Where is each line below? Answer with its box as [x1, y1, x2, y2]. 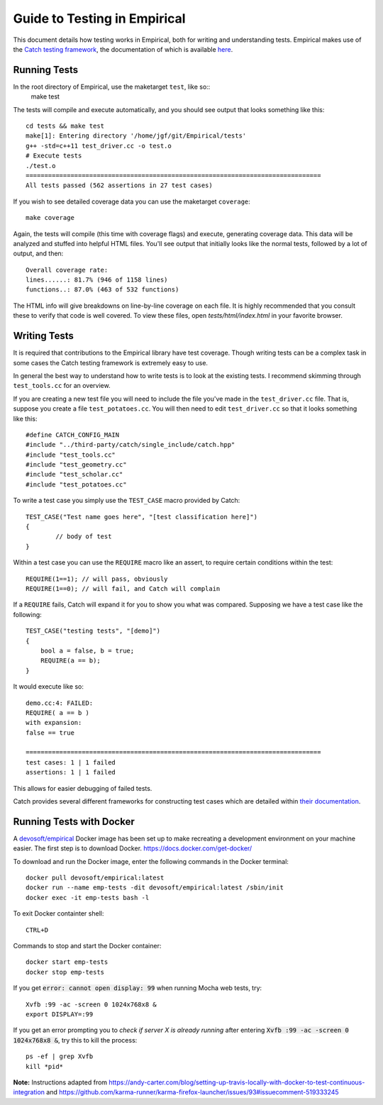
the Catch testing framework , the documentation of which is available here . [13, 45, 233, 53]
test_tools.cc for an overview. [13, 382, 111, 390]
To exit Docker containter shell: [13, 909, 104, 918]
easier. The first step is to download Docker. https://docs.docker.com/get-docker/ [13, 844, 252, 853]
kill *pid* [26, 1062, 64, 1070]
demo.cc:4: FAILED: [26, 699, 94, 707]
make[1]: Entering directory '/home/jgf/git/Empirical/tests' [26, 132, 247, 140]
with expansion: [26, 718, 82, 727]
